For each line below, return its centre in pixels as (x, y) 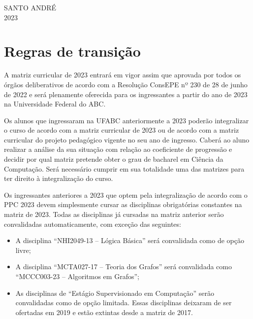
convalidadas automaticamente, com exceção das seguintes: (93, 224)
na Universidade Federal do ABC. (55, 104)
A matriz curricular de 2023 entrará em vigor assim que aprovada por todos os (123, 75)
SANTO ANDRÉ (30, 7)
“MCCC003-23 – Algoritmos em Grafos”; (77, 276)
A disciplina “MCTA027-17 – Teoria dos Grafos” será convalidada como (124, 266)
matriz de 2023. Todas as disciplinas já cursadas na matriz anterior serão (114, 214)
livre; (23, 250)
